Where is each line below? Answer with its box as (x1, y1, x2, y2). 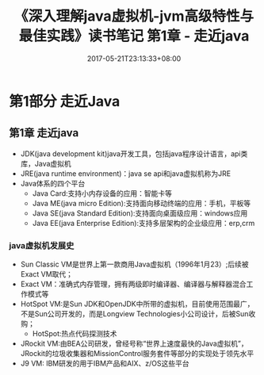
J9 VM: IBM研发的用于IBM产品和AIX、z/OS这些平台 (20, 358, 189, 369)
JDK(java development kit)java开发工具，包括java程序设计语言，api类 (20, 148, 248, 159)
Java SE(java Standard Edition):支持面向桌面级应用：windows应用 (32, 208, 248, 218)
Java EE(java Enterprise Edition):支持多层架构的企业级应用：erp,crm (32, 218, 255, 228)
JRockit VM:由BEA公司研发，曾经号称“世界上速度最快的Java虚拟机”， (20, 339, 248, 349)
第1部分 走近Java (9, 92, 121, 110)
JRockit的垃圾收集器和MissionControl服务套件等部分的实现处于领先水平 (20, 349, 254, 358)
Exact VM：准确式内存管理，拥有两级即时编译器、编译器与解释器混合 (20, 279, 247, 289)
